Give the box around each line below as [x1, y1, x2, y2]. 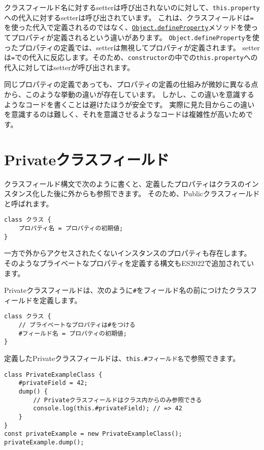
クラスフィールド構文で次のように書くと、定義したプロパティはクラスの [4, 178, 245, 189]
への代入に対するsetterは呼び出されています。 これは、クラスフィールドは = [4, 12, 254, 22]
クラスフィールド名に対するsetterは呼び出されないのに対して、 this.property [4, 2, 260, 12]
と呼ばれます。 [4, 198, 53, 208]
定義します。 [39, 294, 82, 305]
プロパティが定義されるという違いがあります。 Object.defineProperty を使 [11, 32, 259, 42]
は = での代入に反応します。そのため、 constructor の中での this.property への [4, 52, 258, 63]
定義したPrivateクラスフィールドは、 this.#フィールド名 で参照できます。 [4, 352, 240, 363]
